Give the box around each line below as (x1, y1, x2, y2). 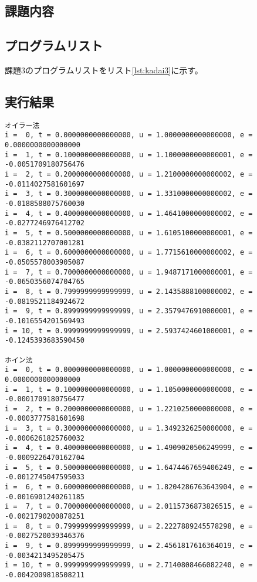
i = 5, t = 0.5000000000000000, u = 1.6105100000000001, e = (5, 229, 253, 237)
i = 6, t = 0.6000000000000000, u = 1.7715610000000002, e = (5, 248, 253, 257)
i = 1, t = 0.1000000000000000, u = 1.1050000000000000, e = (5, 385, 253, 394)
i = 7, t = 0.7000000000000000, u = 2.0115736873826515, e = (5, 502, 253, 511)
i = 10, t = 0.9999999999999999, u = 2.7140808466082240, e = (5, 561, 253, 570)
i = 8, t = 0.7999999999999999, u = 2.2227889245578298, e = (5, 522, 253, 530)
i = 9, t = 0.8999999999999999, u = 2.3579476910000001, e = (5, 307, 253, 316)
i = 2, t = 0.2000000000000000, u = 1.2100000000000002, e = (5, 170, 253, 179)
